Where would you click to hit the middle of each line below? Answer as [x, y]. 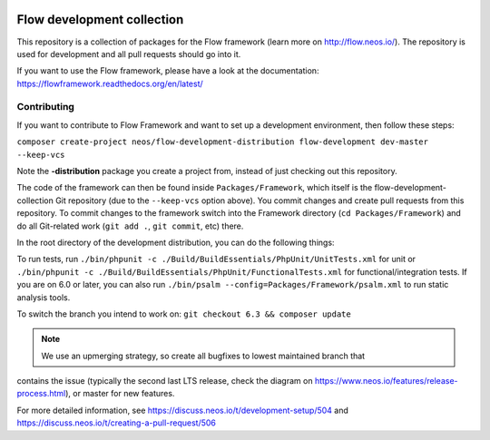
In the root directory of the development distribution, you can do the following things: [176, 242]
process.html [41, 394]
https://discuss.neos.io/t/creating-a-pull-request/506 [117, 423]
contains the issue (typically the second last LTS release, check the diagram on [165, 381]
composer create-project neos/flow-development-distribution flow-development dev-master [222, 142]
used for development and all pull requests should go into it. [129, 54]
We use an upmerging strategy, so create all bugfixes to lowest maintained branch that [203, 356]
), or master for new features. [120, 394]
